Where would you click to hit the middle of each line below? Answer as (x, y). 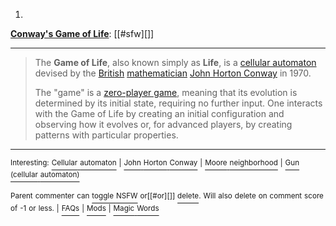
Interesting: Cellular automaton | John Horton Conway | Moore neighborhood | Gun (155, 163)
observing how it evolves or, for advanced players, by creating (163, 124)
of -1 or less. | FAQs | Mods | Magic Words (85, 208)
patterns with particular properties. (106, 135)
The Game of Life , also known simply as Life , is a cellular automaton (175, 62)
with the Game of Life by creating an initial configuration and (159, 113)
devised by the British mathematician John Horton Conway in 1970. (173, 73)
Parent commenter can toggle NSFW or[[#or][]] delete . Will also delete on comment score (167, 196)
